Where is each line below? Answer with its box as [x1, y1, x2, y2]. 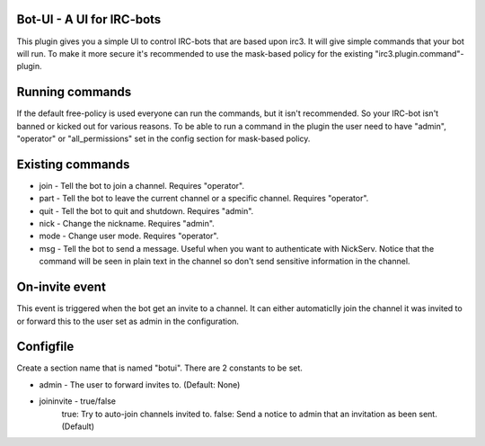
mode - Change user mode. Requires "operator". [39, 230, 219, 242]
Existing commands [16, 156, 130, 172]
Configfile [16, 339, 75, 354]
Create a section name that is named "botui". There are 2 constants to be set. [16, 362, 303, 373]
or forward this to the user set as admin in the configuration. [16, 316, 240, 326]
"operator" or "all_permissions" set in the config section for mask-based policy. [16, 133, 311, 144]
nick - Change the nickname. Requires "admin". [39, 219, 215, 229]
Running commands [16, 85, 132, 100]
